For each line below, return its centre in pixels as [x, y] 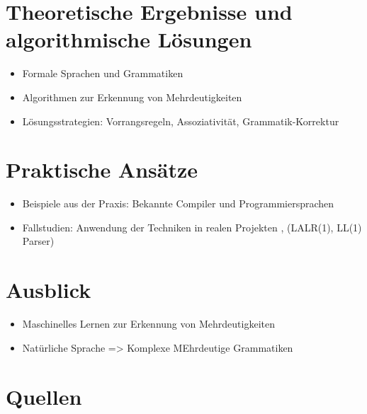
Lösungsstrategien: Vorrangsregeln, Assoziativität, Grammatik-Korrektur [181, 121]
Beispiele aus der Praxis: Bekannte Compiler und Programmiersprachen [178, 203]
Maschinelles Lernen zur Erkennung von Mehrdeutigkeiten [148, 324]
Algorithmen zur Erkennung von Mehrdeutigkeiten [132, 97]
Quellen [44, 396]
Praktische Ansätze [102, 169]
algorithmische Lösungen [129, 39]
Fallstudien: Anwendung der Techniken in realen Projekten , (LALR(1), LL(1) [192, 227]
